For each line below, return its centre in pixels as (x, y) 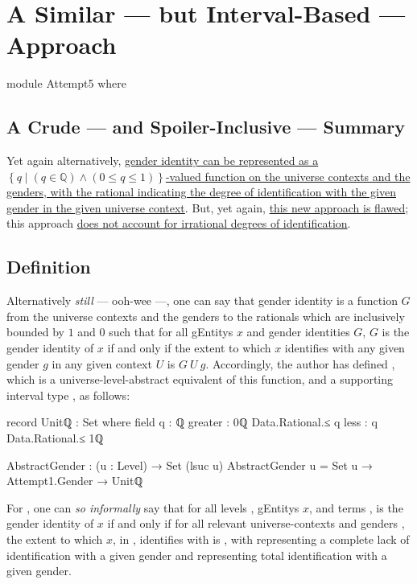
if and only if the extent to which (189, 348)
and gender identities (298, 332)
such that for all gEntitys (171, 332)
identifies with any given (345, 348)
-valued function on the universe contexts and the (288, 176)
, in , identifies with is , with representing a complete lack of (261, 539)
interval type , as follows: (68, 395)
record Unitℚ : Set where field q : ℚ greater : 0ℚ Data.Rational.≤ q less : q (192, 422)
